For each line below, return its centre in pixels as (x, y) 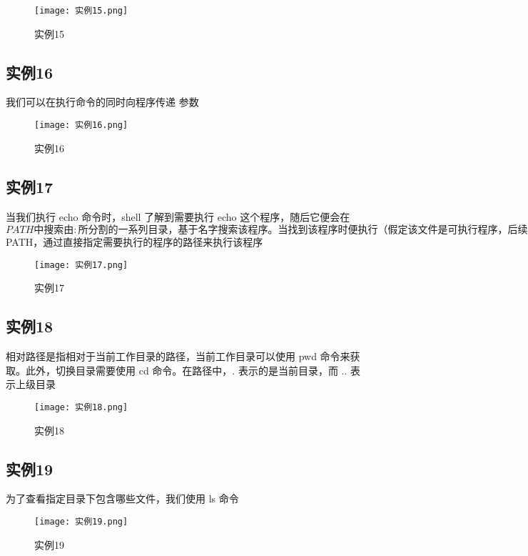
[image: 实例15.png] (81, 11)
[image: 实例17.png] (81, 265)
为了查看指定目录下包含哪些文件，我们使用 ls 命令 (122, 498)
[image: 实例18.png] (81, 407)
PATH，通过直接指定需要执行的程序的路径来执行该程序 (134, 242)
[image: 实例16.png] (81, 125)
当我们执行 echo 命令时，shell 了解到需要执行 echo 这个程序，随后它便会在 (178, 216)
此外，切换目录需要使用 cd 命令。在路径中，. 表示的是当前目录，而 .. (186, 370)
